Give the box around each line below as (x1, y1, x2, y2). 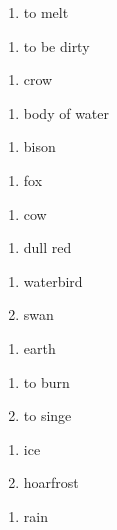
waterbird (23, 270, 83, 291)
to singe (23, 405, 72, 426)
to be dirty (23, 35, 90, 56)
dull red (23, 237, 72, 258)
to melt (23, 2, 69, 22)
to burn (23, 371, 70, 392)
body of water (23, 102, 110, 123)
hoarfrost (23, 472, 79, 493)
